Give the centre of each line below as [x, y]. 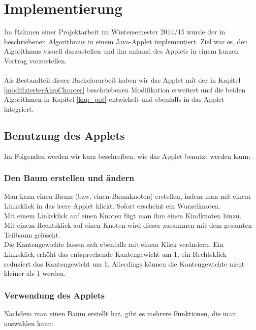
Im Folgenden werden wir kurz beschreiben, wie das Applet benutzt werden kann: [127, 156]
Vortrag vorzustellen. [35, 60]
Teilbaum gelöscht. [32, 234]
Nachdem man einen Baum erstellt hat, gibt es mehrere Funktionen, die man [120, 314]
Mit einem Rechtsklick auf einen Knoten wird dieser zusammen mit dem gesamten [128, 225]
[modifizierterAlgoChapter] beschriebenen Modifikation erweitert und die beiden [125, 89]
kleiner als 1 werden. [35, 273]
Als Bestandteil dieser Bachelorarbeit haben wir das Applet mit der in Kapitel [122, 80]
